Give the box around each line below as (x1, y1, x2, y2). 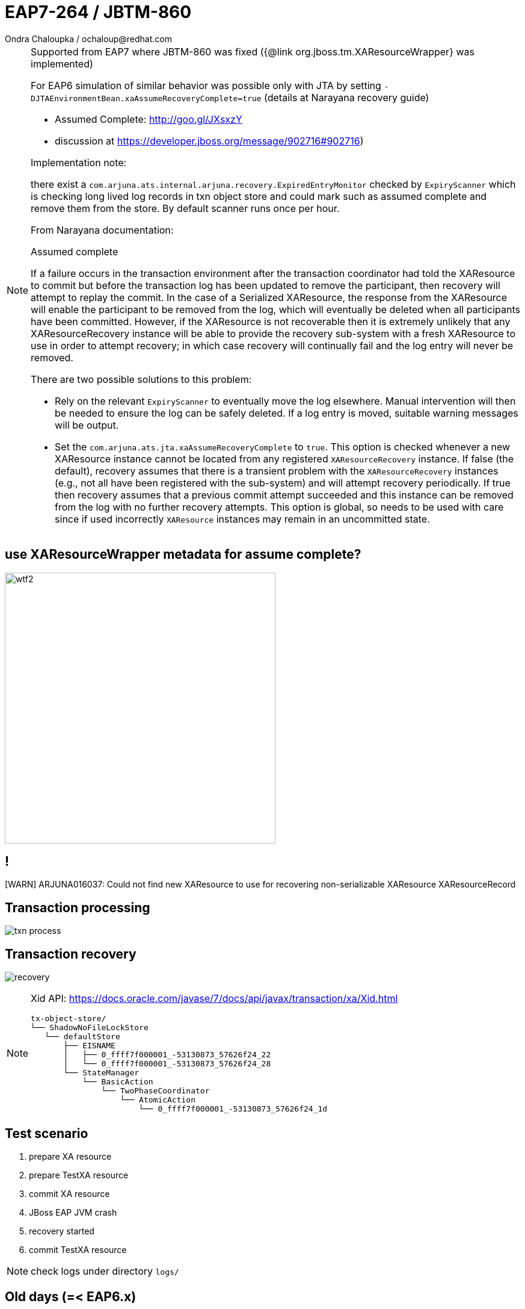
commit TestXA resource (29, 1244, 127, 1255)
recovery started (29, 1225, 94, 1236)
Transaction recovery (5, 946, 137, 962)
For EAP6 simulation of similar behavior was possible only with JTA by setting (31, 79, 381, 92)
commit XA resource (29, 1188, 110, 1199)
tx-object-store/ (31, 1014, 106, 1024)
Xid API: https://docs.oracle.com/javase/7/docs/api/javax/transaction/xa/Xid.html (31, 992, 398, 1005)
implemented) (31, 57, 93, 70)
